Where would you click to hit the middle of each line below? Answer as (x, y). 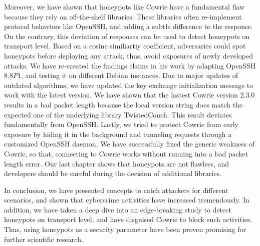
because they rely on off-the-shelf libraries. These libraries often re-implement (123, 16)
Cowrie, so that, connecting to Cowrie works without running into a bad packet (126, 153)
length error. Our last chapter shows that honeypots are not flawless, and (117, 163)
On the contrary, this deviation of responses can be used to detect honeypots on (127, 36)
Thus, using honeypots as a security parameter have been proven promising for (125, 229)
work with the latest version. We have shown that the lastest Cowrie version (121, 95)
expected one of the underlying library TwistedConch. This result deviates (118, 114)
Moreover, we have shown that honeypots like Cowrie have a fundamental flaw (124, 6)
